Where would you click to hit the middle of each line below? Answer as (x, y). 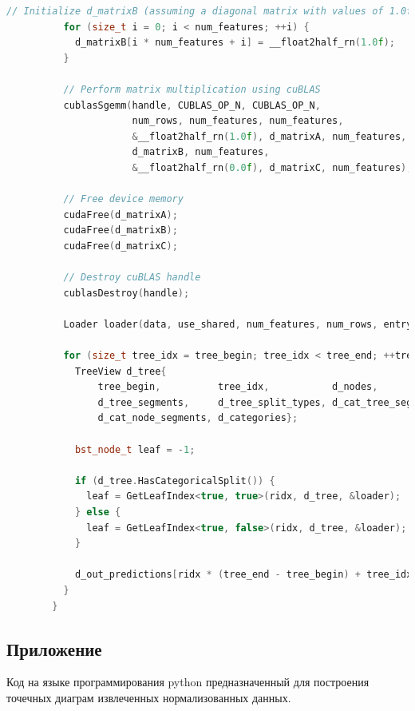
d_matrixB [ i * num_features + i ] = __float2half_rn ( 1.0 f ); (235, 43)
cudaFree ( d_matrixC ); (121, 246)
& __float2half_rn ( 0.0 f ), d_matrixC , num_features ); (272, 167)
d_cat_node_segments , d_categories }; (198, 418)
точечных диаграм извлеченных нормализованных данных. (149, 697)
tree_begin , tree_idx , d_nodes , (238, 387)
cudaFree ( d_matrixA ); (121, 214)
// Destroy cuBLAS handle (132, 278)
